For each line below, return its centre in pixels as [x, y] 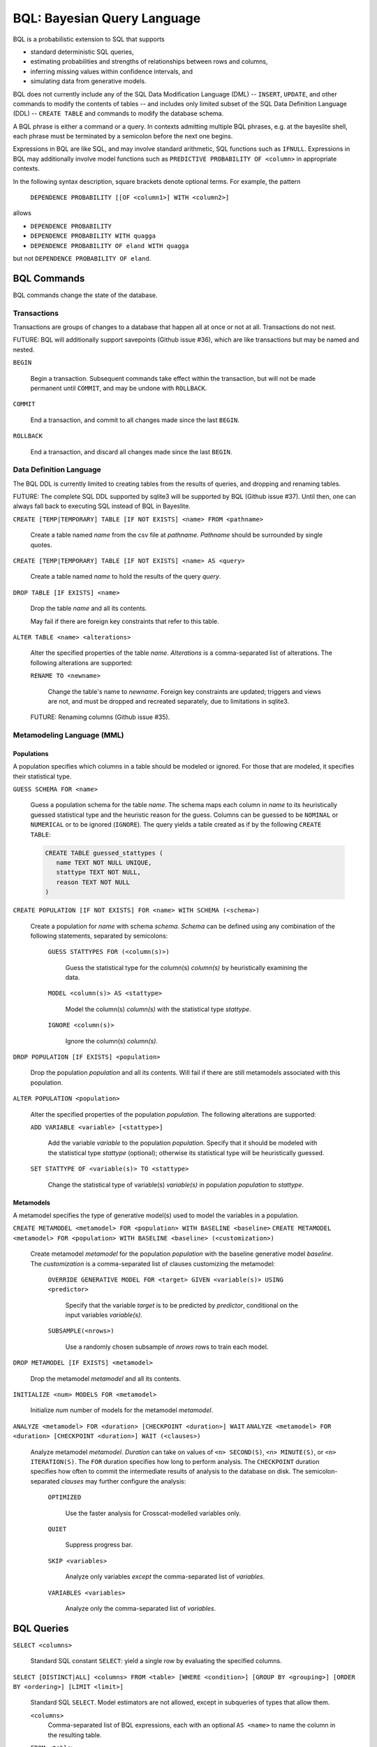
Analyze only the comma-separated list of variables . [141, 1608]
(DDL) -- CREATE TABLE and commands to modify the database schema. [118, 114]
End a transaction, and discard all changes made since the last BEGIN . [131, 451]
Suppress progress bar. [99, 1545]
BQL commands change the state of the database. [85, 295]
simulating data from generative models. [88, 81]
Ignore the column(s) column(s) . [112, 1041]
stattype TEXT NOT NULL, [98, 872]
